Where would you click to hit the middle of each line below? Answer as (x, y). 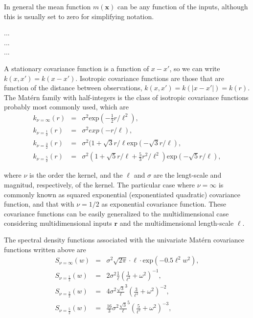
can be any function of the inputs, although (183, 6)
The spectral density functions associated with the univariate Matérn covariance (124, 240)
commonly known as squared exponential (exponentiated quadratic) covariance (122, 194)
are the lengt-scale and (187, 175)
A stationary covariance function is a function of (77, 68)
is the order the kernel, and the (76, 175)
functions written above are (45, 249)
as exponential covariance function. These (164, 204)
